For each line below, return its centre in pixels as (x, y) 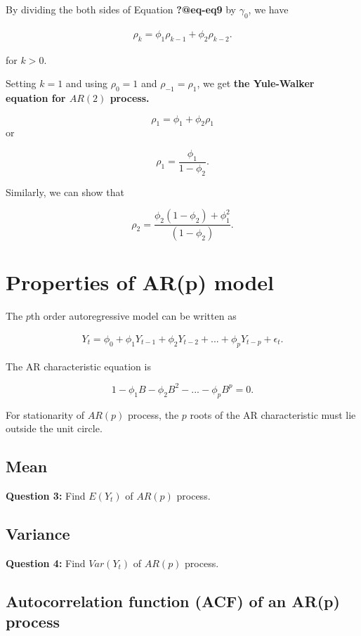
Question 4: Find (46, 563)
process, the (153, 414)
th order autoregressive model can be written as (133, 316)
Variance (38, 533)
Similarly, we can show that (65, 192)
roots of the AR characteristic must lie (273, 414)
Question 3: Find (46, 495)
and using (87, 83)
